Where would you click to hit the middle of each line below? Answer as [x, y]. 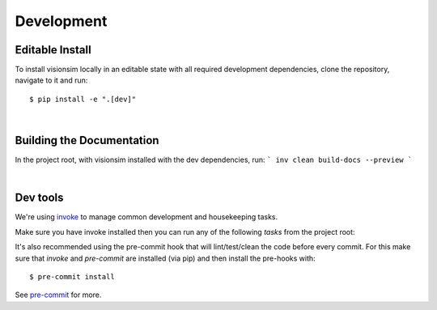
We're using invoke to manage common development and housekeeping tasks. [146, 217]
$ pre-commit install [72, 276]
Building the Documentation [87, 140]
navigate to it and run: [51, 80]
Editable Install [53, 50]
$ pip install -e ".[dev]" [83, 99]
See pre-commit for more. [58, 295]
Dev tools [39, 198]
